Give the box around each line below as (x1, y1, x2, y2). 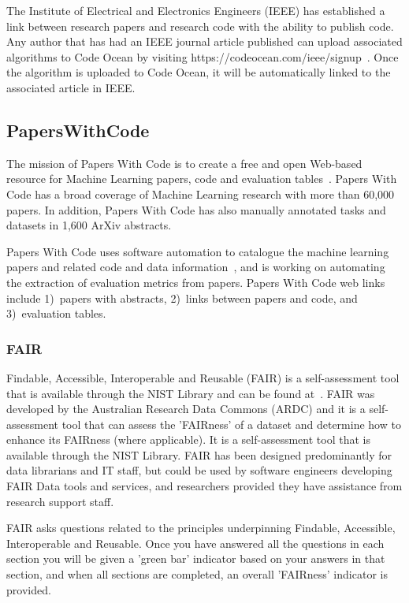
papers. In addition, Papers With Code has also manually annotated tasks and (6, 201, 386, 218)
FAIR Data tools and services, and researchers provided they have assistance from (6, 478, 403, 494)
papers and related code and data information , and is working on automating (6, 259, 385, 275)
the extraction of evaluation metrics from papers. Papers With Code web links (6, 274, 385, 290)
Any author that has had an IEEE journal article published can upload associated (6, 33, 403, 50)
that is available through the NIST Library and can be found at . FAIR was (6, 385, 375, 401)
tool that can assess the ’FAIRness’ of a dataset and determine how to (61, 415, 401, 432)
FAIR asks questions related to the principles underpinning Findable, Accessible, (6, 519, 396, 536)
